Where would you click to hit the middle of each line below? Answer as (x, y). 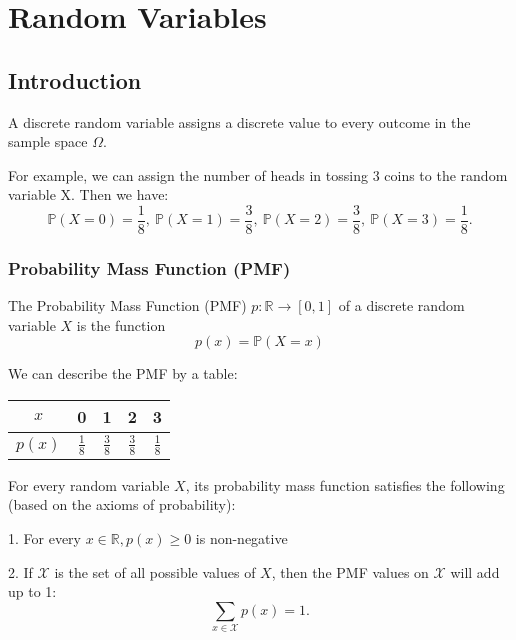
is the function (121, 324)
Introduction (75, 79)
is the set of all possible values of (155, 571)
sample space (48, 141)
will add (475, 571)
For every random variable (89, 484)
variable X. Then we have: (88, 194)
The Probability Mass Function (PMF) (127, 305)
